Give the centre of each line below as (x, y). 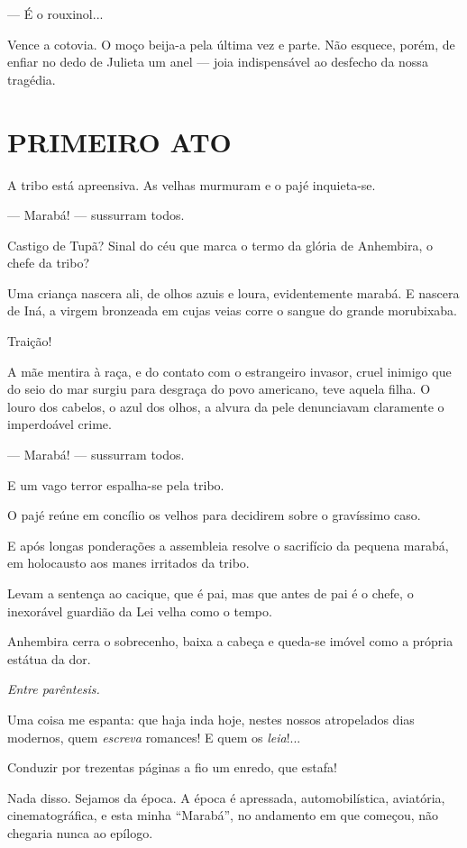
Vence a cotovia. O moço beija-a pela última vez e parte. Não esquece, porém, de (231, 44)
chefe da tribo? (49, 263)
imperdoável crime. (60, 424)
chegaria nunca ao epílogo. (80, 832)
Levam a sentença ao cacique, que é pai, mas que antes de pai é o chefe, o (211, 593)
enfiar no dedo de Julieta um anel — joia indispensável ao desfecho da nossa (218, 62)
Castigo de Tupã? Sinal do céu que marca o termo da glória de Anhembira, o (220, 245)
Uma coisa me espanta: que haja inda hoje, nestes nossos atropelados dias (211, 719)
